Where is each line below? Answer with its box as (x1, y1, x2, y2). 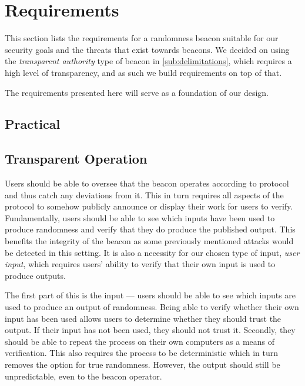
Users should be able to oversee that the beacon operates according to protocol (5, 177, 289, 189)
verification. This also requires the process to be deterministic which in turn (5, 347, 279, 359)
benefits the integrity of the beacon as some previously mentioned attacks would (5, 235, 294, 247)
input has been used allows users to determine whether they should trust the (5, 312, 281, 324)
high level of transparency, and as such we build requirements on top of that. (5, 66, 282, 78)
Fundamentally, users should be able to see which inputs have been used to (5, 211, 275, 224)
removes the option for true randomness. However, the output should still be (5, 358, 280, 370)
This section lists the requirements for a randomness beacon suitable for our (5, 32, 279, 44)
